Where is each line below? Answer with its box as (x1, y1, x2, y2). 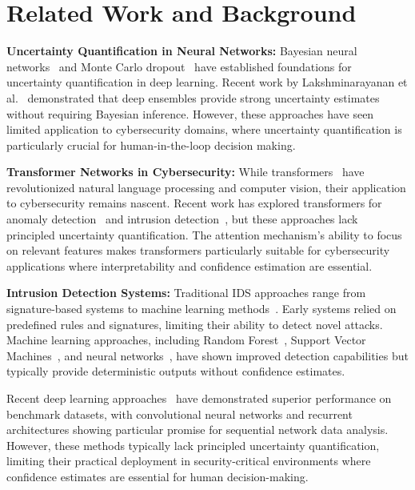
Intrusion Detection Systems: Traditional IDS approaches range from (6, 284, 366, 301)
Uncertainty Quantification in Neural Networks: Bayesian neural (6, 42, 357, 59)
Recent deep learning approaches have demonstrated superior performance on (6, 390, 392, 406)
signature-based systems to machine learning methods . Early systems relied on (6, 300, 397, 317)
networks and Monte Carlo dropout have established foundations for (6, 58, 352, 74)
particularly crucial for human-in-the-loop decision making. (6, 136, 296, 153)
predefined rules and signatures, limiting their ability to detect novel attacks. (6, 315, 383, 332)
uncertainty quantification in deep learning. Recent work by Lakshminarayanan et (6, 74, 408, 90)
